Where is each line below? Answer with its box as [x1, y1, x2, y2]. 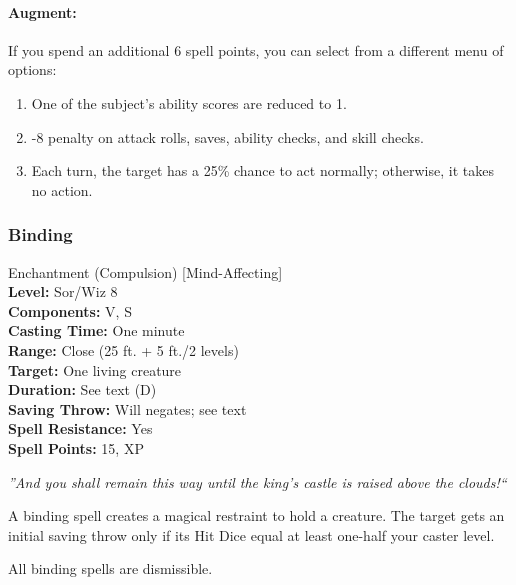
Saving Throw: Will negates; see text [8, 398, 247, 419]
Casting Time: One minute [8, 320, 185, 341]
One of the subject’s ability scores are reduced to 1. [31, 92, 347, 113]
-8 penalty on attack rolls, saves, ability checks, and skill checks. [31, 126, 424, 147]
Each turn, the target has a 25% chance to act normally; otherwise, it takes [31, 160, 494, 181]
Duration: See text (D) [8, 379, 157, 400]
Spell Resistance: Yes [8, 418, 153, 439]
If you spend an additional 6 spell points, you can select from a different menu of [8, 39, 504, 60]
